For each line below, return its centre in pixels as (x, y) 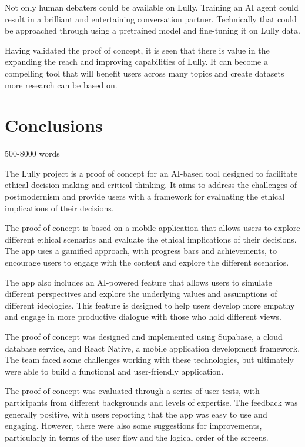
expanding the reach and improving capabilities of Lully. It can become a (136, 62)
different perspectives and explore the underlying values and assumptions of (141, 294)
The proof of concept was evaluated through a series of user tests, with (132, 391)
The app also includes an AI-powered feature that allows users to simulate (138, 282)
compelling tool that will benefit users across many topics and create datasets (145, 73)
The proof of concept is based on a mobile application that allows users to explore (152, 228)
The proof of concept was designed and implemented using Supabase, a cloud (144, 336)
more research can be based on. (61, 85)
